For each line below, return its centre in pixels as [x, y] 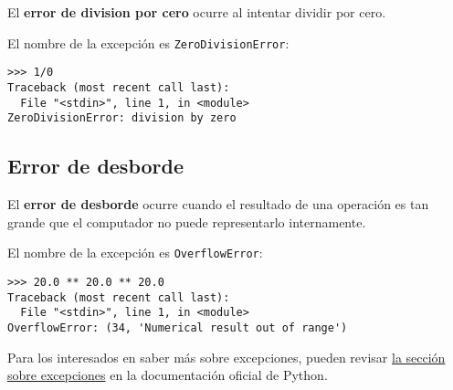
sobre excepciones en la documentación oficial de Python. [168, 375]
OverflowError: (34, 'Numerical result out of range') [178, 327]
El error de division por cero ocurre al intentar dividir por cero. [197, 12]
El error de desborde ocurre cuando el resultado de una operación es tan [218, 204]
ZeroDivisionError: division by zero [122, 118]
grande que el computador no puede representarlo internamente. [187, 221]
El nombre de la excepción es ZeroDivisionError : [148, 42]
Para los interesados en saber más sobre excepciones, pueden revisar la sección [226, 357]
